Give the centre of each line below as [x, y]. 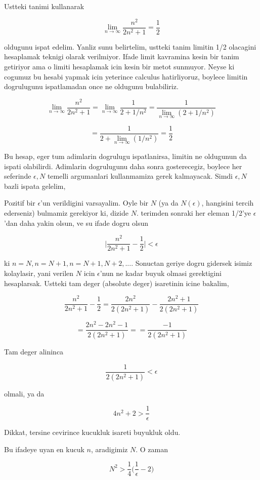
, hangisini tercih [228, 203]
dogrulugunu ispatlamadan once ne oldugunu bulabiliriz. [91, 86]
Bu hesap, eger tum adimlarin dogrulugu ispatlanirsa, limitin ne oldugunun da [125, 156]
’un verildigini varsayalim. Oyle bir [95, 203]
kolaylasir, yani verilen [39, 273]
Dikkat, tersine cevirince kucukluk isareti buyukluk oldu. [92, 432]
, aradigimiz [109, 449]
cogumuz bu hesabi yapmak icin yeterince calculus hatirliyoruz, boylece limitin [126, 76]
